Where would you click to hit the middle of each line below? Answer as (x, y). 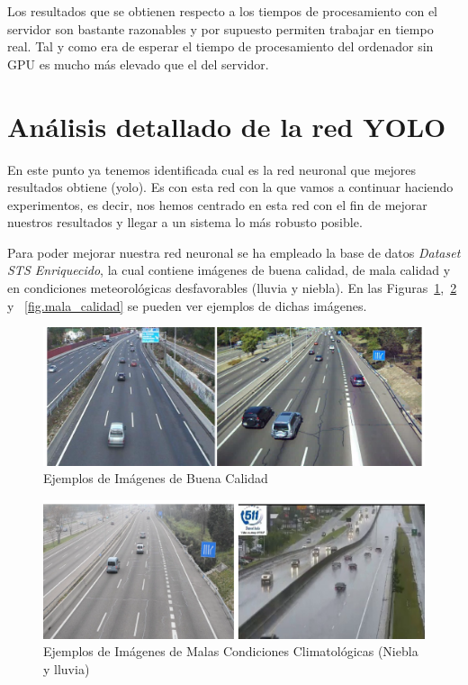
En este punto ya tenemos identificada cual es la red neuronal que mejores (212, 169)
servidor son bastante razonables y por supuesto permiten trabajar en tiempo (220, 28)
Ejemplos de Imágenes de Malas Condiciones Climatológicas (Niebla (231, 651)
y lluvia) (67, 668)
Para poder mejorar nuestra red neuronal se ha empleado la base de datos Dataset (234, 252)
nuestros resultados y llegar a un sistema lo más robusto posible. (185, 222)
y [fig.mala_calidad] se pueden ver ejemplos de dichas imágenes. (187, 305)
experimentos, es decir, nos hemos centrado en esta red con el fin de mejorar (217, 204)
